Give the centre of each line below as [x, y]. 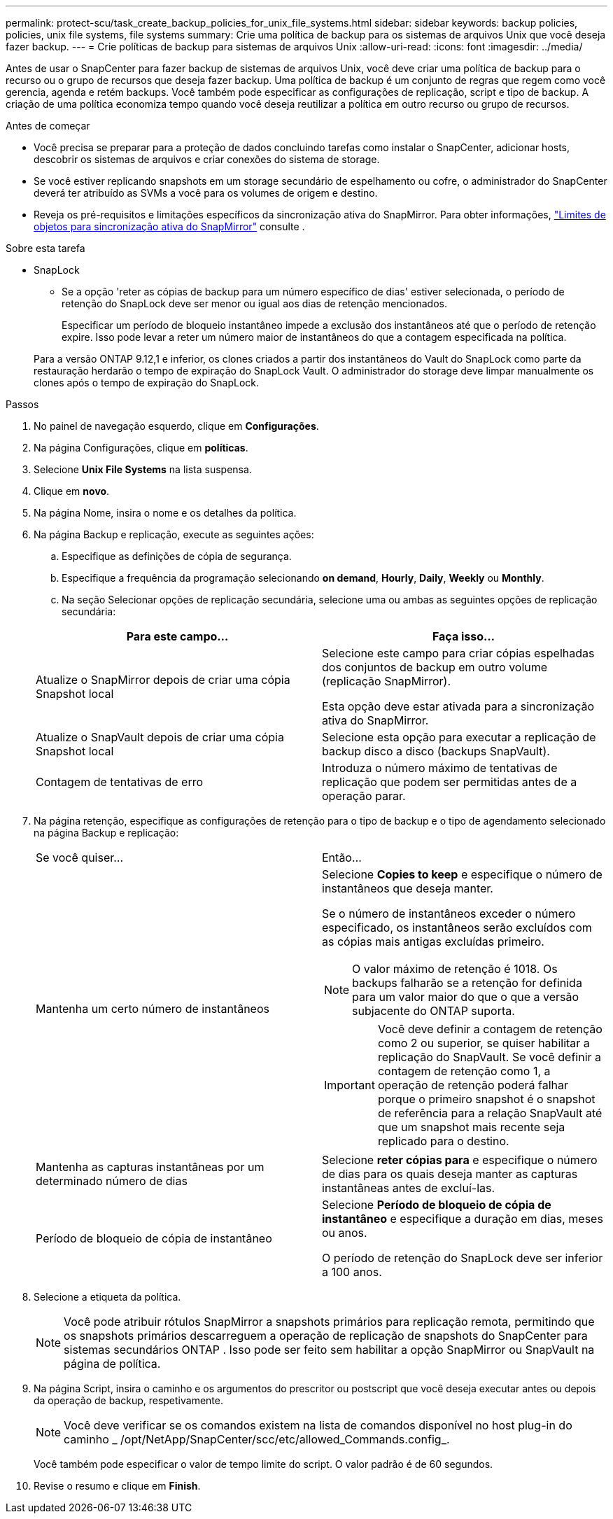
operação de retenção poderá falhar [473, 1085]
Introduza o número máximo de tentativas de [440, 768]
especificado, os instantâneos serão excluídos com [457, 927]
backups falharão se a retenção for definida [467, 983]
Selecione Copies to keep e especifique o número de [462, 874]
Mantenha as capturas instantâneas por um [150, 1167]
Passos [22, 404]
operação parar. [364, 796]
